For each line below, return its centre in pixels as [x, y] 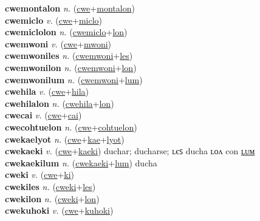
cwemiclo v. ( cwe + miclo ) [53, 20]
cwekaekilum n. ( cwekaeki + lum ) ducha [81, 162]
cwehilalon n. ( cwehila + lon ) [60, 103]
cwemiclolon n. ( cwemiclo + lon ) [66, 32]
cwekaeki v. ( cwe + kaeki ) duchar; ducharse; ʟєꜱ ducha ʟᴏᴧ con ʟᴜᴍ [130, 151]
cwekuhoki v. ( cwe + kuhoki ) [59, 210]
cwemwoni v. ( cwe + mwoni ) [58, 43]
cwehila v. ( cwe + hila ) [47, 91]
